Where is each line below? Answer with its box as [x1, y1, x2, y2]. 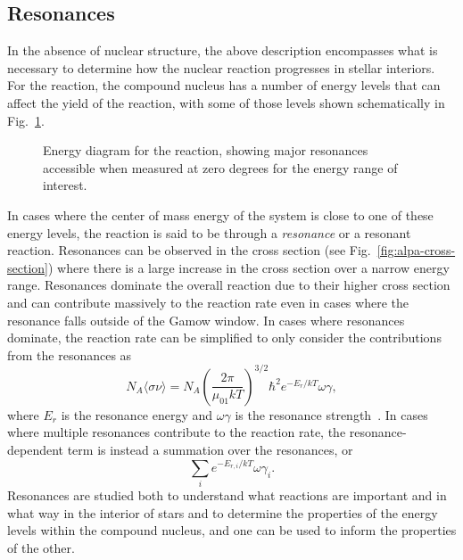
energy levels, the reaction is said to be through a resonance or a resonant [7, 223, 411, 242]
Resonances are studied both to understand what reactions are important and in [7, 486, 447, 505]
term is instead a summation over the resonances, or [67, 440, 353, 458]
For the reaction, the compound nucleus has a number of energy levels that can [7, 76, 441, 95]
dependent [7, 440, 64, 458]
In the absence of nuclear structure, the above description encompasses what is [7, 41, 438, 60]
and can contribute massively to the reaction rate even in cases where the [7, 292, 409, 311]
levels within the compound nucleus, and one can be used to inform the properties [7, 521, 457, 539]
